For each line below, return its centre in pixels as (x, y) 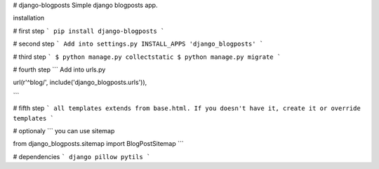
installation (29, 18)
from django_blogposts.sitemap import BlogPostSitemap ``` (98, 144)
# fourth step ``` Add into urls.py (59, 69)
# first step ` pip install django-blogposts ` (89, 31)
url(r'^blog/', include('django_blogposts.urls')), (80, 82)
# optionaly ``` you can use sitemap (64, 130)
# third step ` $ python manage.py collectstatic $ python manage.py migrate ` (147, 57)
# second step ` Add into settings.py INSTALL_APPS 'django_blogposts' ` (138, 44)
